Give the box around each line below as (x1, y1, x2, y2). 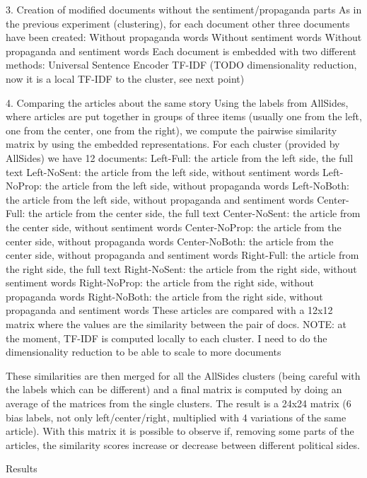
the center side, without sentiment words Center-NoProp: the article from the (6, 219, 342, 234)
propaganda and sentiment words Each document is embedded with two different (6, 43, 356, 58)
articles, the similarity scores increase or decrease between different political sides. (6, 437, 360, 452)
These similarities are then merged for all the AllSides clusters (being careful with (6, 368, 361, 383)
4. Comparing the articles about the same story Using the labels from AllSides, (6, 95, 349, 110)
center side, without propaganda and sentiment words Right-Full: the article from (6, 247, 359, 262)
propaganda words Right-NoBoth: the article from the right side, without (6, 288, 323, 303)
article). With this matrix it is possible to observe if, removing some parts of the (6, 424, 354, 438)
